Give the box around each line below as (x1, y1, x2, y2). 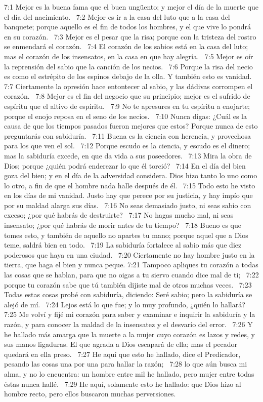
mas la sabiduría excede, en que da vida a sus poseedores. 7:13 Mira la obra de (4, 150, 252, 160)
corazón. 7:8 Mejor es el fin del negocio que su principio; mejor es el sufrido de (4, 91, 250, 101)
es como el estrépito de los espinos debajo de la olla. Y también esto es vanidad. (4, 71, 252, 82)
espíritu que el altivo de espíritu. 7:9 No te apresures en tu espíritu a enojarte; (4, 100, 250, 111)
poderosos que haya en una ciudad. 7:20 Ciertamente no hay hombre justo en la (4, 249, 255, 260)
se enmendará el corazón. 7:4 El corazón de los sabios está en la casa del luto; (4, 41, 248, 52)
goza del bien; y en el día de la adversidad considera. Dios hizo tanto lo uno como (4, 170, 257, 181)
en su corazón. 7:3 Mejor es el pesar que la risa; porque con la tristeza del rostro (4, 31, 256, 42)
